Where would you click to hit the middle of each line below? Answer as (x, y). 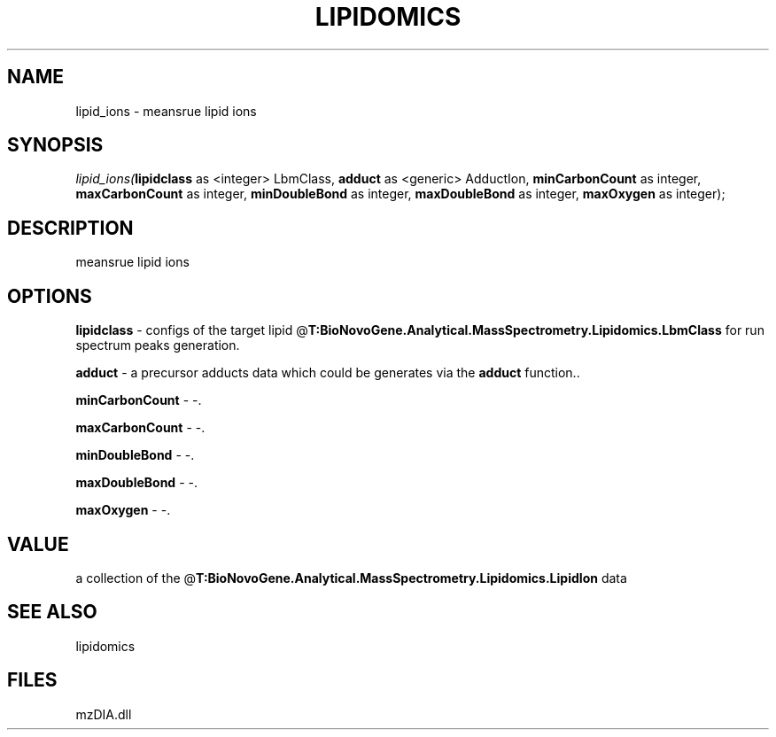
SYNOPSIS (55, 145)
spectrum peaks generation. (158, 345)
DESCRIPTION (70, 228)
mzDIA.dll (104, 714)
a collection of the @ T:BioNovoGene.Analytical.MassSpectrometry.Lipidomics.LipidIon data (351, 578)
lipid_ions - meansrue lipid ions (166, 111)
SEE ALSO (52, 612)
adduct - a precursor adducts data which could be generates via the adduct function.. (328, 373)
